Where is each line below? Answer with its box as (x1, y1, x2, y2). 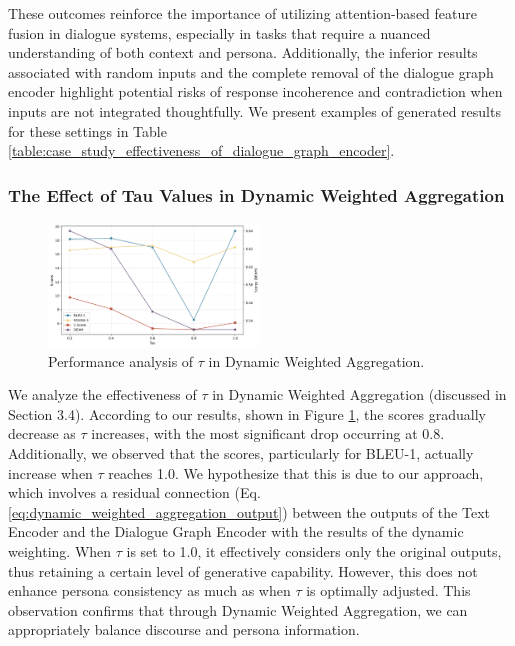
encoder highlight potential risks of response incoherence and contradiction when (8, 81, 503, 102)
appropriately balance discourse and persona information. (8, 619, 360, 640)
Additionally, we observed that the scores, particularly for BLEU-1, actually (8, 442, 474, 463)
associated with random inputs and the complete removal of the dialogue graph (8, 61, 494, 82)
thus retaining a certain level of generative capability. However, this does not (8, 560, 478, 581)
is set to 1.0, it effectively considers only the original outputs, (126, 540, 502, 561)
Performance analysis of (48, 350, 194, 371)
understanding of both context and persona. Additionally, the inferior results (8, 42, 478, 63)
